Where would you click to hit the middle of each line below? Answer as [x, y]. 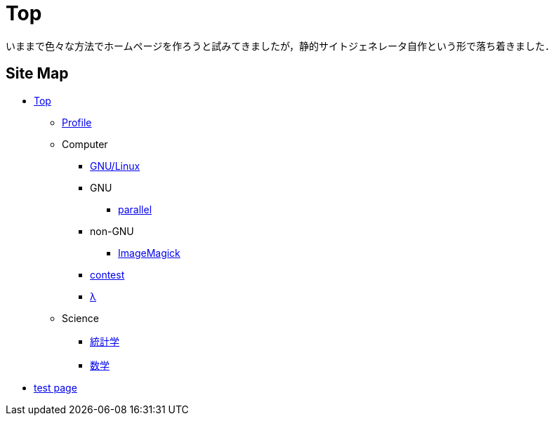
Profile [77, 122]
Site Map [37, 74]
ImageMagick [149, 253]
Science [80, 318]
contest [107, 274]
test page [55, 387]
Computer [85, 144]
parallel [135, 209]
